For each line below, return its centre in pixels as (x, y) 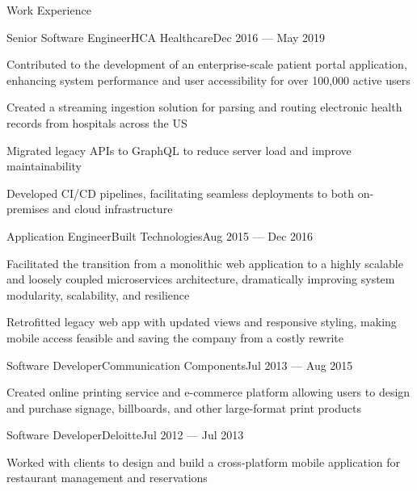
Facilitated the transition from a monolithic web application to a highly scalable (205, 263)
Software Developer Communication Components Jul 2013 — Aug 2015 (180, 365)
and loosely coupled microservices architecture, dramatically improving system (201, 279)
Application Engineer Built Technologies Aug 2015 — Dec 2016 (160, 235)
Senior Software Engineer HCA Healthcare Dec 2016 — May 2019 (166, 37)
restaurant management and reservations (107, 478)
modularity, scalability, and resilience (98, 294)
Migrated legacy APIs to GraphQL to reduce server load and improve (179, 150)
